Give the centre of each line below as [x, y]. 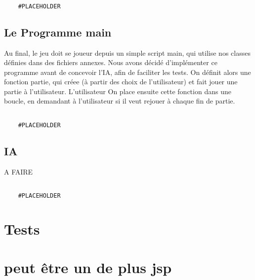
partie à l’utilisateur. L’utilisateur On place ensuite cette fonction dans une [118, 91]
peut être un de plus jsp [88, 267]
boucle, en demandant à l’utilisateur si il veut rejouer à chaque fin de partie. [120, 101]
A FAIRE [19, 171]
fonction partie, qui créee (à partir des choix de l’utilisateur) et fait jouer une [121, 82]
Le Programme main [58, 32]
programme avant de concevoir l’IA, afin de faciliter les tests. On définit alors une [127, 72]
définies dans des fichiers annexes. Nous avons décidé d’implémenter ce [111, 62]
